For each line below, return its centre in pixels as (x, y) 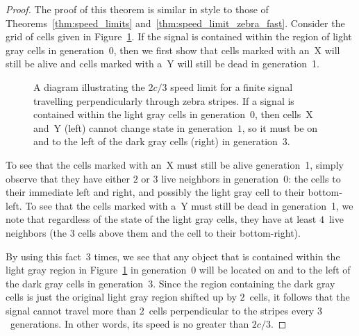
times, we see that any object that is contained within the (217, 256)
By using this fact (43, 256)
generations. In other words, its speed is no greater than (130, 324)
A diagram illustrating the (89, 86)
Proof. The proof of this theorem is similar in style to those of (137, 9)
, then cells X (284, 114)
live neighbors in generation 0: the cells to (251, 178)
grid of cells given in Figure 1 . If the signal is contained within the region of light (179, 36)
